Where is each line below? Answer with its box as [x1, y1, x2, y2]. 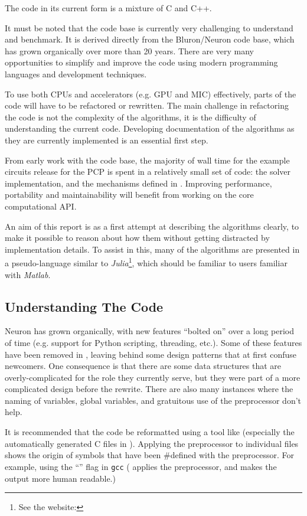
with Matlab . [5, 268, 51, 280]
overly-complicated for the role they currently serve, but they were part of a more [5, 371, 301, 383]
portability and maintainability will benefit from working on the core [5, 188, 254, 201]
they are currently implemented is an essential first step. [5, 133, 208, 146]
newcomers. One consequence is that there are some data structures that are [5, 360, 282, 372]
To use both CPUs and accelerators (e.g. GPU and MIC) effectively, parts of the [5, 87, 296, 100]
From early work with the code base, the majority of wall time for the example [5, 154, 290, 166]
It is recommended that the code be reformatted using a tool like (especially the [5, 426, 295, 438]
